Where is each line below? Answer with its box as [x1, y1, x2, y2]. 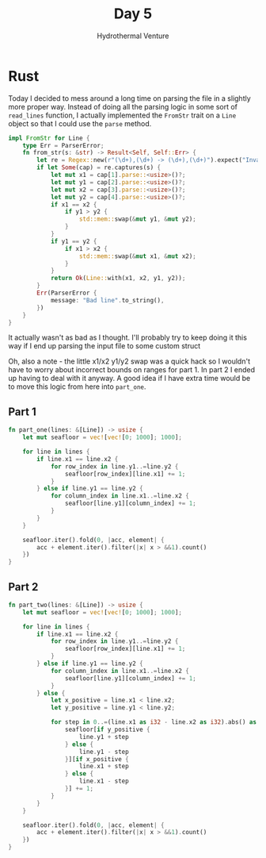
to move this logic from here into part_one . [8, 382, 146, 391]
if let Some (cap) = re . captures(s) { [36, 164, 161, 171]
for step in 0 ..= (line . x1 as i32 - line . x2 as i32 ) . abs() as [50, 718, 257, 726]
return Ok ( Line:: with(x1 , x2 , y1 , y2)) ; [50, 275, 186, 283]
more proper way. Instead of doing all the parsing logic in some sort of [8, 102, 238, 111]
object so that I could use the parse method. [8, 118, 152, 128]
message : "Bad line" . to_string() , [50, 296, 165, 304]
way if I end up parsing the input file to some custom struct [8, 341, 201, 351]
